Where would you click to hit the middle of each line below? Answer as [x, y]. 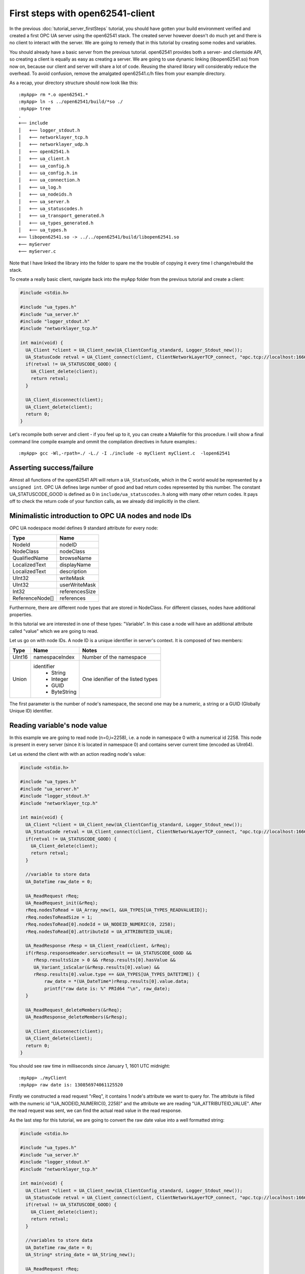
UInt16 [20, 657]
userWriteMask [78, 585]
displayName [75, 565]
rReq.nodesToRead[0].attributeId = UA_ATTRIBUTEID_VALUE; [99, 932]
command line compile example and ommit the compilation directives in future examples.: [103, 441]
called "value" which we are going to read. [54, 631]
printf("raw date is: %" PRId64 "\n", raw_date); [107, 988]
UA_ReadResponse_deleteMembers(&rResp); [77, 1017]
